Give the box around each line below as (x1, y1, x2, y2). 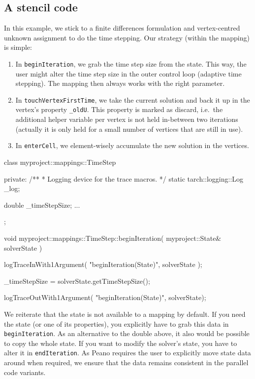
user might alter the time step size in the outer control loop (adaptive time (15, 68, 242, 78)
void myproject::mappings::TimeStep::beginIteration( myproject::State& (4, 232, 222, 243)
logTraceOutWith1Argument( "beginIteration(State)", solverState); (4, 292, 206, 303)
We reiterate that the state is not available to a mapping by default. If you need (4, 308, 246, 319)
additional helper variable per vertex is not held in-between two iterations (15, 114, 238, 124)
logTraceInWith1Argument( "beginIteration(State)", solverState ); (4, 259, 202, 269)
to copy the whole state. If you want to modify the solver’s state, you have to (4, 338, 237, 348)
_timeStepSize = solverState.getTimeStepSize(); (4, 275, 150, 286)
